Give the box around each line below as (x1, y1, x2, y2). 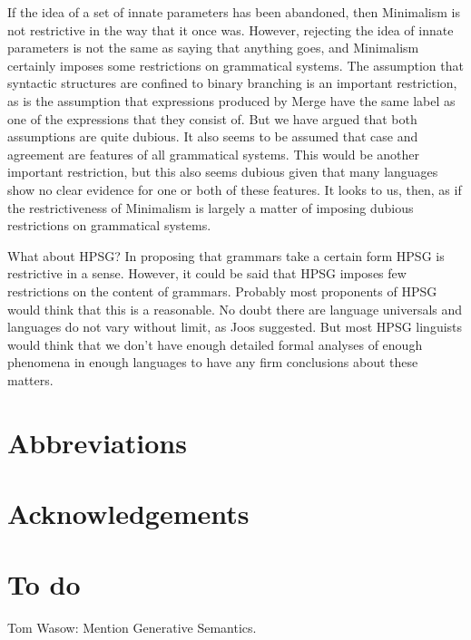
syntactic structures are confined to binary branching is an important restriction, (7, 73, 457, 92)
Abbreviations (7, 423, 187, 461)
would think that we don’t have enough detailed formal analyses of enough (7, 335, 423, 354)
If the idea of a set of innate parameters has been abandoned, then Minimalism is (7, 3, 461, 21)
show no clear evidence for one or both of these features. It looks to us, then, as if (7, 179, 462, 199)
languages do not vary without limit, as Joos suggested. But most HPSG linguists (7, 317, 463, 336)
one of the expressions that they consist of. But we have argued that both (7, 109, 417, 128)
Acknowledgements (7, 495, 250, 532)
